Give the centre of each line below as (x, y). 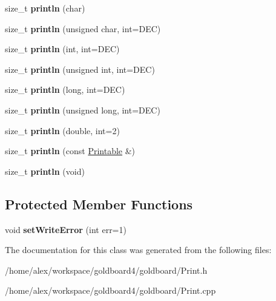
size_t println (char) (45, 8)
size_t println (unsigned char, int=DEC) (83, 28)
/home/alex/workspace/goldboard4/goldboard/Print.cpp (110, 290)
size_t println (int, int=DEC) (62, 49)
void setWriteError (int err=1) (66, 229)
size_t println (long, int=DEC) (65, 90)
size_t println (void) (45, 171)
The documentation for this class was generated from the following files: (138, 250)
